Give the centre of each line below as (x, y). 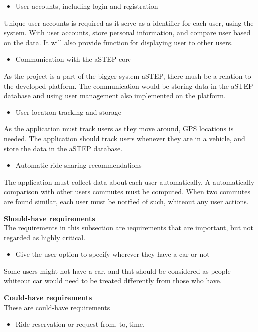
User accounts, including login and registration (87, 6)
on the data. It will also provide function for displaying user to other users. (119, 42)
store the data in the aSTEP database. (63, 148)
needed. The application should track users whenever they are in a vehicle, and (125, 138)
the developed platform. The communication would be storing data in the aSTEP (129, 85)
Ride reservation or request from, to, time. (80, 324)
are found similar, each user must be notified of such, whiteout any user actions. (126, 201)
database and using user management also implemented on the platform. (115, 95)
